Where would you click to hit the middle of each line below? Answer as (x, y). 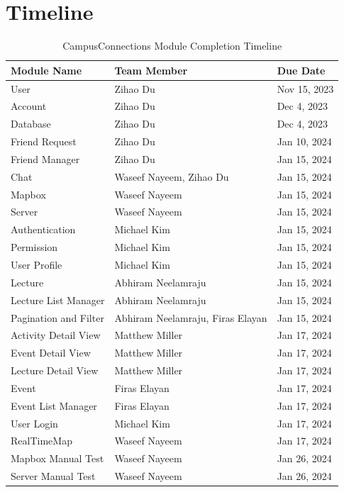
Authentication (43, 229)
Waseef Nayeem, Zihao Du (172, 176)
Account (29, 106)
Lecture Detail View (55, 370)
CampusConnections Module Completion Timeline (172, 46)
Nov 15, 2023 (305, 88)
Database (31, 124)
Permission (34, 247)
